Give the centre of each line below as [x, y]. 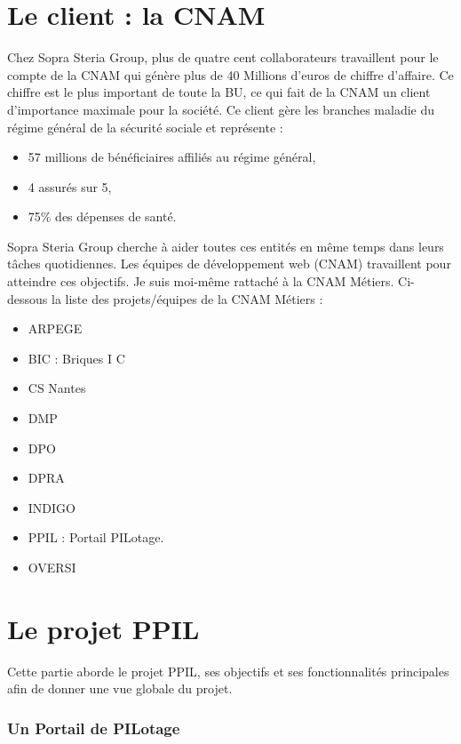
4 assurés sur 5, [70, 186]
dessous [28, 298]
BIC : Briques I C [76, 358]
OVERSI [52, 567]
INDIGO [52, 507]
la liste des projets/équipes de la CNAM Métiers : [187, 298]
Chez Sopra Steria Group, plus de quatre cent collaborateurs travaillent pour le [223, 57]
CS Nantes [57, 388]
